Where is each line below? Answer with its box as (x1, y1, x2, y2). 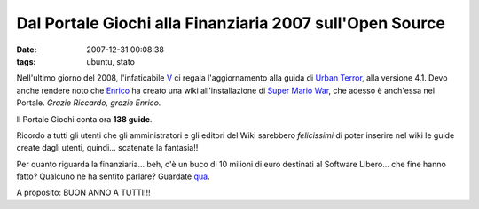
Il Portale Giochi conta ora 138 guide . (16, 113, 153, 124)
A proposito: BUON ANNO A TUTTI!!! (16, 187, 151, 198)
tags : (16, 56, 36, 66)
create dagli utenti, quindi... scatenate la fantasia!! (16, 143, 199, 153)
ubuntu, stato (86, 56, 135, 66)
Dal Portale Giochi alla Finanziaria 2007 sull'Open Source (16, 13, 445, 33)
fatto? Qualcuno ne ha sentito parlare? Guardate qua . (16, 171, 210, 182)
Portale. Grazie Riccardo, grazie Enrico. (16, 97, 161, 108)
